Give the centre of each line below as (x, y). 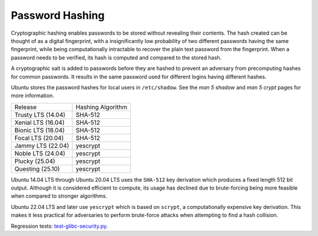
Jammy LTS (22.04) (42, 145)
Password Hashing (58, 15)
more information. (32, 96)
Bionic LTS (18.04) (39, 130)
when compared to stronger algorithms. (59, 196)
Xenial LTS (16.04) (39, 122)
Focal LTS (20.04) (39, 138)
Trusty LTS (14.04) (40, 115)
